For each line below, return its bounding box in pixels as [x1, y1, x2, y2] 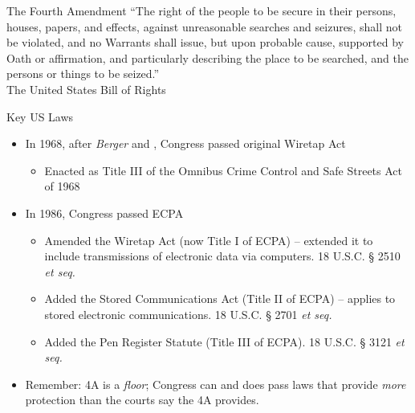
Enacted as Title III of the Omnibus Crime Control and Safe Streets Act [44, 162, 403, 178]
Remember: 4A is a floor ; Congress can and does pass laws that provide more [25, 375, 406, 392]
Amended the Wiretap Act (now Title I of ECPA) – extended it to [44, 231, 373, 248]
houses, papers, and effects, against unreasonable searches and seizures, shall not [6, 18, 402, 35]
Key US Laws [6, 108, 74, 125]
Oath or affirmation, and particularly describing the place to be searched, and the [6, 49, 409, 66]
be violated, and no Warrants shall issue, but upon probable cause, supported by [6, 34, 404, 51]
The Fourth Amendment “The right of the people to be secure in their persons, [6, 2, 397, 18]
